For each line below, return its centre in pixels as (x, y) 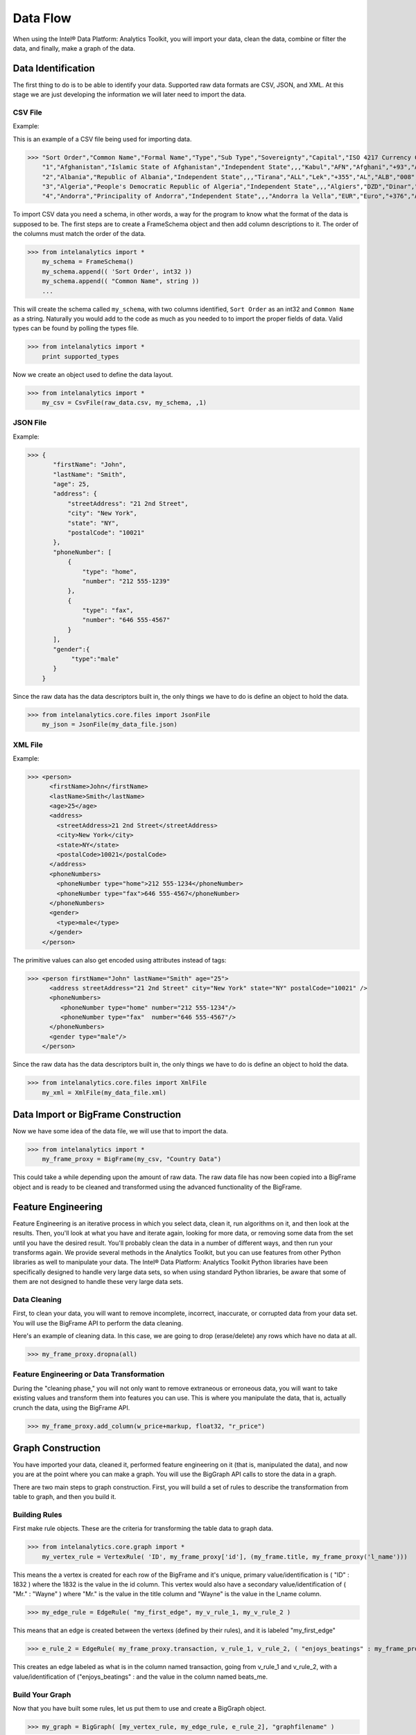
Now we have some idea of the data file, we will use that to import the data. (120, 1131)
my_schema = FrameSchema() (88, 262)
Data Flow (42, 18)
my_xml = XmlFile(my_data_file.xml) (104, 1092)
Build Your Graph (42, 1695)
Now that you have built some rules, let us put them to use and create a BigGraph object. (139, 1708)
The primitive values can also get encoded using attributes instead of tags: (120, 960)
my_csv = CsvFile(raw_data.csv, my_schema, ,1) (124, 403)
